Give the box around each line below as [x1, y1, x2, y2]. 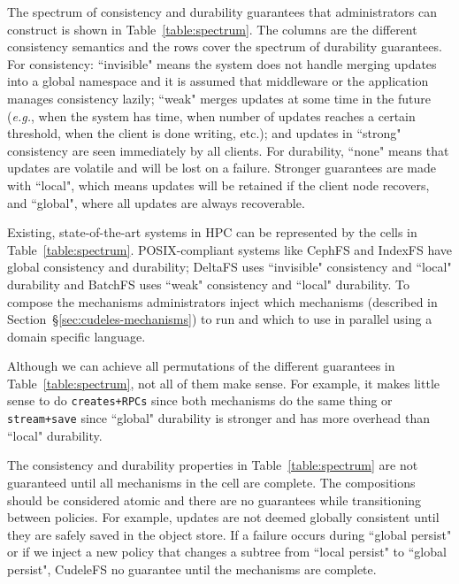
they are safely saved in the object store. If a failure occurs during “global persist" [7, 525, 452, 543]
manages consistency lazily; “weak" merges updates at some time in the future [7, 88, 431, 107]
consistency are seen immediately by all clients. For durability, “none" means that [7, 141, 449, 159]
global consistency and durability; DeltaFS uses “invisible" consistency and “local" [7, 257, 452, 276]
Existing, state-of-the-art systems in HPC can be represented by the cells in [7, 223, 417, 242]
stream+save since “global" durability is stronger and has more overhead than [7, 409, 431, 427]
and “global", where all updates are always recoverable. [7, 193, 305, 211]
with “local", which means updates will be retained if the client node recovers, [7, 175, 430, 194]
